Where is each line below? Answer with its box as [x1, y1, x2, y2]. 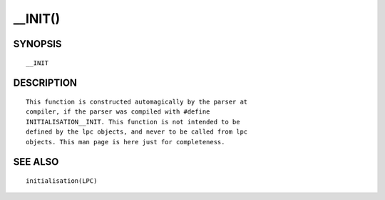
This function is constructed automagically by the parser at [26, 97, 248, 106]
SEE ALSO [13, 156, 59, 168]
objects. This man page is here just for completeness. [26, 138, 225, 146]
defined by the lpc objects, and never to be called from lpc [26, 128, 248, 136]
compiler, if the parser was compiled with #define [26, 108, 210, 116]
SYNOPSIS [13, 38, 62, 50]
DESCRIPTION [13, 77, 78, 89]
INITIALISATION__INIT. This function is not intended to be [26, 118, 240, 126]
